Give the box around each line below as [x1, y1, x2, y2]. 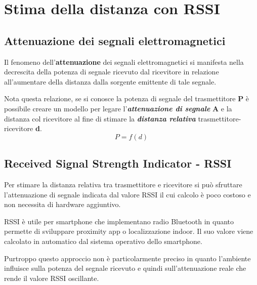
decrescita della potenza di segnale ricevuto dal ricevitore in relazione [4, 66, 219, 77]
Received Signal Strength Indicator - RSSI [4, 155, 232, 171]
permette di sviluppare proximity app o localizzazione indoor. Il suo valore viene [4, 226, 253, 236]
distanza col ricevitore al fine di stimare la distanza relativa [4, 113, 196, 124]
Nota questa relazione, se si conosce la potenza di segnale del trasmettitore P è [4, 93, 249, 104]
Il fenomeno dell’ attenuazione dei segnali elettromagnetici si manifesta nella [4, 56, 244, 67]
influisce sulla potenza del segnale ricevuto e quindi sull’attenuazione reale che [4, 263, 246, 273]
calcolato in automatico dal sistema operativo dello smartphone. [4, 235, 202, 246]
